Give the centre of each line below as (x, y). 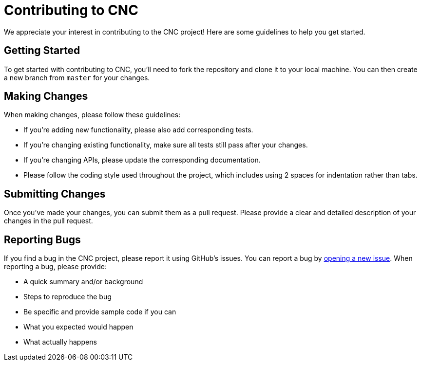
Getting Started (42, 51)
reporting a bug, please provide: (55, 267)
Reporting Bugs (42, 239)
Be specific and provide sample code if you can (100, 312)
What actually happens (60, 342)
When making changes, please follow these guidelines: (92, 115)
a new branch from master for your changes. (77, 77)
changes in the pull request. (48, 221)
